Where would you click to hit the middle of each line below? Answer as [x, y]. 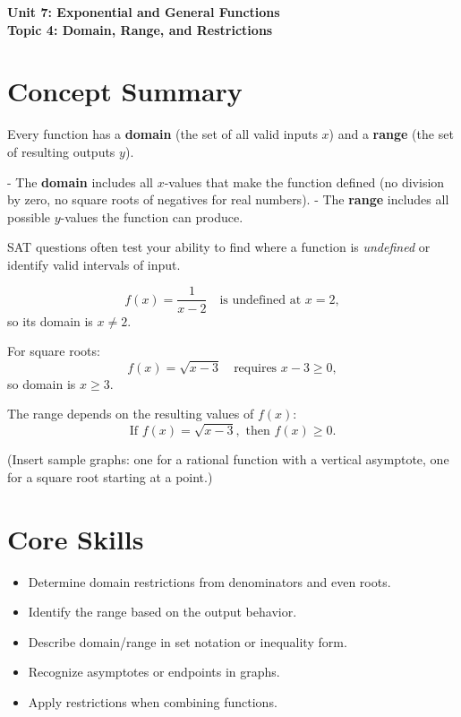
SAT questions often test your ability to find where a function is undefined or [219, 247]
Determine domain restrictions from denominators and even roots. [209, 581]
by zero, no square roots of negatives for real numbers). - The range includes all [228, 199]
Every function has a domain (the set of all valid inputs [162, 134]
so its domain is [50, 320]
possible [29, 216]
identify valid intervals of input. [94, 264]
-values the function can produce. [152, 216]
